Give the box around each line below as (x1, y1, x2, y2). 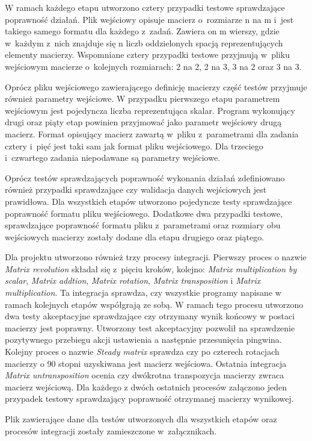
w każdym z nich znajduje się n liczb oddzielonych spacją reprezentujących (5, 36, 283, 49)
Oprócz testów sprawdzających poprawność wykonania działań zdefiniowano (5, 171, 285, 184)
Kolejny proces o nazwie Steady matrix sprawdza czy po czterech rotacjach (5, 345, 280, 358)
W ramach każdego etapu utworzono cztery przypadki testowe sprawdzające (5, 1, 285, 13)
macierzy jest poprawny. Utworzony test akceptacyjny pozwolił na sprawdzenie (5, 321, 295, 334)
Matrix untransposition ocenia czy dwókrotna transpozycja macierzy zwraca (5, 369, 284, 381)
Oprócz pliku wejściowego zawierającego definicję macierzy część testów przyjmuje (5, 80, 307, 93)
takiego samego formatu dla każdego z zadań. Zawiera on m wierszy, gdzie (5, 25, 280, 37)
